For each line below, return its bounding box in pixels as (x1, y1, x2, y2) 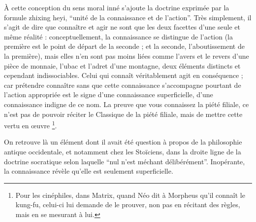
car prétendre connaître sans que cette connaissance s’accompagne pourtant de (4, 79, 241, 90)
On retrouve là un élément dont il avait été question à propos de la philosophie (4, 137, 242, 147)
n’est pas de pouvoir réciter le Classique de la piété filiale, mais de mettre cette (4, 109, 243, 119)
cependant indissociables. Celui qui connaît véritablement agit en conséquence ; (4, 70, 243, 80)
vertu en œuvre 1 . (4, 119, 57, 130)
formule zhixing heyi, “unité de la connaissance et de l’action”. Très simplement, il (4, 12, 252, 22)
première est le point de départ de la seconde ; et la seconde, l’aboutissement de (4, 41, 245, 51)
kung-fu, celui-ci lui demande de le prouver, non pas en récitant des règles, (15, 199, 240, 210)
